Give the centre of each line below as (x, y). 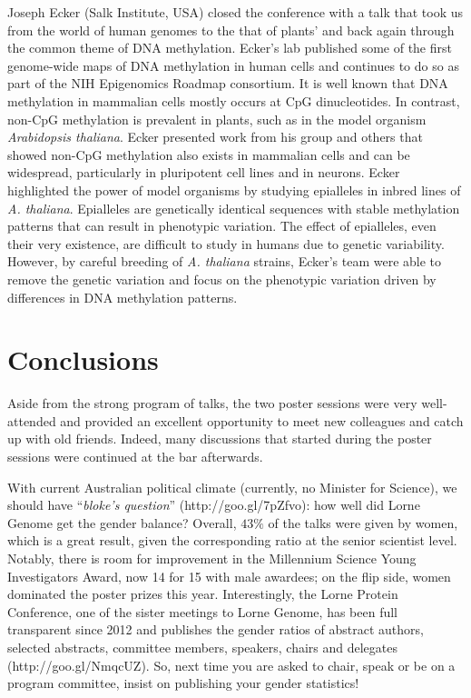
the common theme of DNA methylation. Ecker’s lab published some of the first (230, 48)
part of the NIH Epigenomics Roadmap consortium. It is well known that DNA (228, 83)
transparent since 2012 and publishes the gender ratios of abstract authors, (216, 629)
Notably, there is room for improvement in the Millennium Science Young (212, 558)
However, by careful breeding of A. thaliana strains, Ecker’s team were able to (225, 261)
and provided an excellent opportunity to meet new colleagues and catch (262, 420)
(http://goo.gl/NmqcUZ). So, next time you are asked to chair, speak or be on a (231, 665)
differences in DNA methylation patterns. (123, 297)
